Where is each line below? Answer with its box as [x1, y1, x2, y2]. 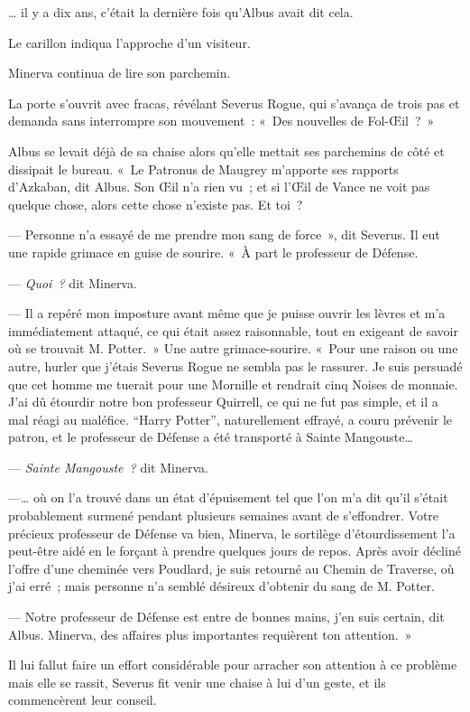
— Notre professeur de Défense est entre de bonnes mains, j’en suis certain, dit [8, 607, 445, 626]
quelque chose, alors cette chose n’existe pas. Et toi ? [8, 194, 303, 213]
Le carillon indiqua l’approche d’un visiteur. [8, 33, 251, 52]
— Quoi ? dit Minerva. [8, 273, 137, 292]
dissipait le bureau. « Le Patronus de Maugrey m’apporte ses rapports [8, 159, 399, 178]
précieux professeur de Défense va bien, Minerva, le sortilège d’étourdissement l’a [8, 523, 456, 542]
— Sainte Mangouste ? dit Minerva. [8, 457, 208, 476]
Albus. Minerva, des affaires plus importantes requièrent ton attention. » [8, 624, 412, 643]
